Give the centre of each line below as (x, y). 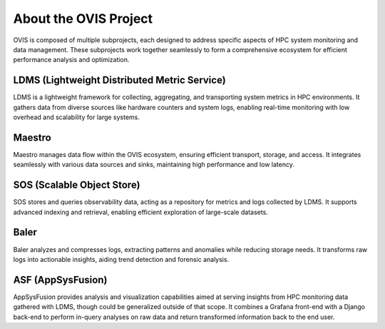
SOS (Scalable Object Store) (77, 185)
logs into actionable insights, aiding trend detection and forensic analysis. (121, 259)
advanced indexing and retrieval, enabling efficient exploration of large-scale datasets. (141, 212)
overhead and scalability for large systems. (77, 117)
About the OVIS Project (83, 19)
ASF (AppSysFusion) (60, 279)
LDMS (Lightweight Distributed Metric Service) (119, 80)
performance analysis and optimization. (71, 60)
